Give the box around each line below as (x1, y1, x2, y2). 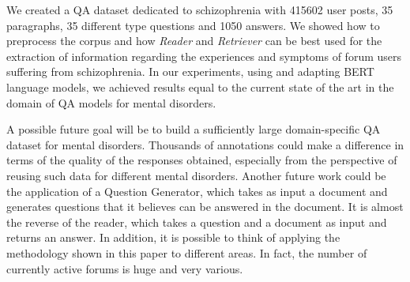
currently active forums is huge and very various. (6, 260, 243, 276)
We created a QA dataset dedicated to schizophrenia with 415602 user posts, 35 (6, 2, 393, 17)
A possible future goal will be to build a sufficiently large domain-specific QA (6, 121, 381, 137)
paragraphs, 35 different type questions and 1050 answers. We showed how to (6, 17, 380, 33)
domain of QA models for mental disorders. (6, 94, 216, 111)
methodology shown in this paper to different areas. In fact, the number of (6, 244, 367, 261)
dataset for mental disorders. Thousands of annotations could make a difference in (6, 136, 404, 152)
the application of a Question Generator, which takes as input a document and (6, 182, 388, 199)
